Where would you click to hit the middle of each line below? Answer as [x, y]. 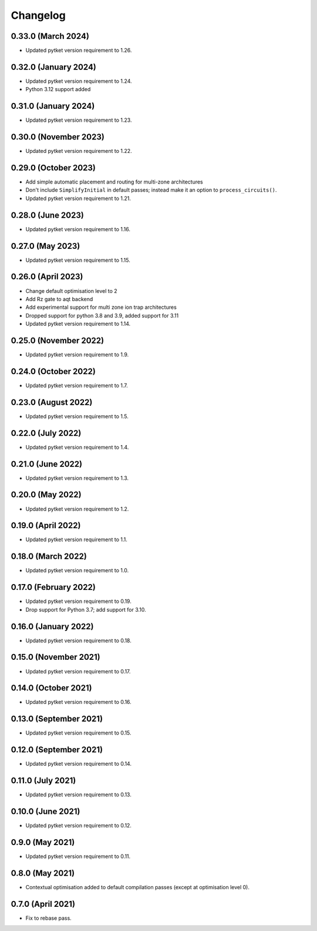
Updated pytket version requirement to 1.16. [78, 229]
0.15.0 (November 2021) [55, 657]
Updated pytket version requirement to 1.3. [77, 478]
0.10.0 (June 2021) [45, 811]
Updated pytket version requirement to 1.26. [79, 51]
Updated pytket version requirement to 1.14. [78, 324]
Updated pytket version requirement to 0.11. [78, 856]
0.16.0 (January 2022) [52, 626]
